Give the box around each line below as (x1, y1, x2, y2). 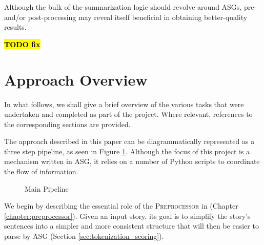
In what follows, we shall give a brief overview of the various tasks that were (4, 98, 244, 109)
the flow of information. (4, 166, 78, 177)
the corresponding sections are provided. (4, 118, 131, 129)
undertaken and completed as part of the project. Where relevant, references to (4, 109, 253, 119)
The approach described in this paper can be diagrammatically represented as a (4, 136, 255, 147)
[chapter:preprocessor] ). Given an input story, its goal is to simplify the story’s (4, 210, 251, 221)
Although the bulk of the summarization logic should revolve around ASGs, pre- (4, 2, 257, 12)
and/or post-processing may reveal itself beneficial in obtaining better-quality (4, 11, 248, 22)
